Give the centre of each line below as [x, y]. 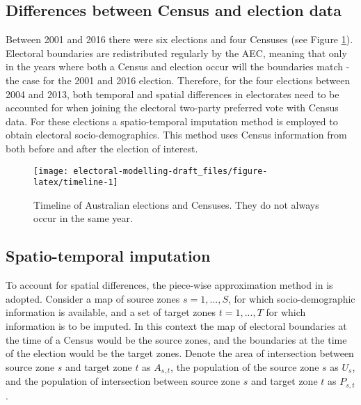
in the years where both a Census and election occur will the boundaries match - [178, 66]
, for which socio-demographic [292, 298]
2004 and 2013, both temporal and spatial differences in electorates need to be [173, 94]
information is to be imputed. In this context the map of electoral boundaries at [176, 326]
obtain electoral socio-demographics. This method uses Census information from [176, 135]
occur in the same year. [83, 218]
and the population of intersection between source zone [123, 381]
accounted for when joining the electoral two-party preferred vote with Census [172, 108]
